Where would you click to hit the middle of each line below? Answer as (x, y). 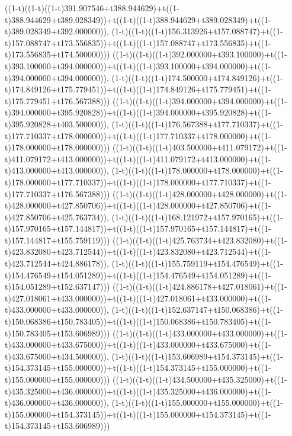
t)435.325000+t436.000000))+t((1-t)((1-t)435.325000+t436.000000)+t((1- (138, 391)
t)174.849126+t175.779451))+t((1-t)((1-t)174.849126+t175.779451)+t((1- (138, 89)
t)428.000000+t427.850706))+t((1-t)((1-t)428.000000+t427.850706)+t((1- (138, 205)
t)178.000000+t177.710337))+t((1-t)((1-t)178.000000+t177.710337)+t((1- (138, 182)
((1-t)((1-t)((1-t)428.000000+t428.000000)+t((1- (200, 193)
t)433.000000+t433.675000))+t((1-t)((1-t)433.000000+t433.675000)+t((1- (138, 344)
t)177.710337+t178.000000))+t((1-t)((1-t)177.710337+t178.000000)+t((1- (138, 135)
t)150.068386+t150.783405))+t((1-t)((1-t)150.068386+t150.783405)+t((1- (138, 321)
